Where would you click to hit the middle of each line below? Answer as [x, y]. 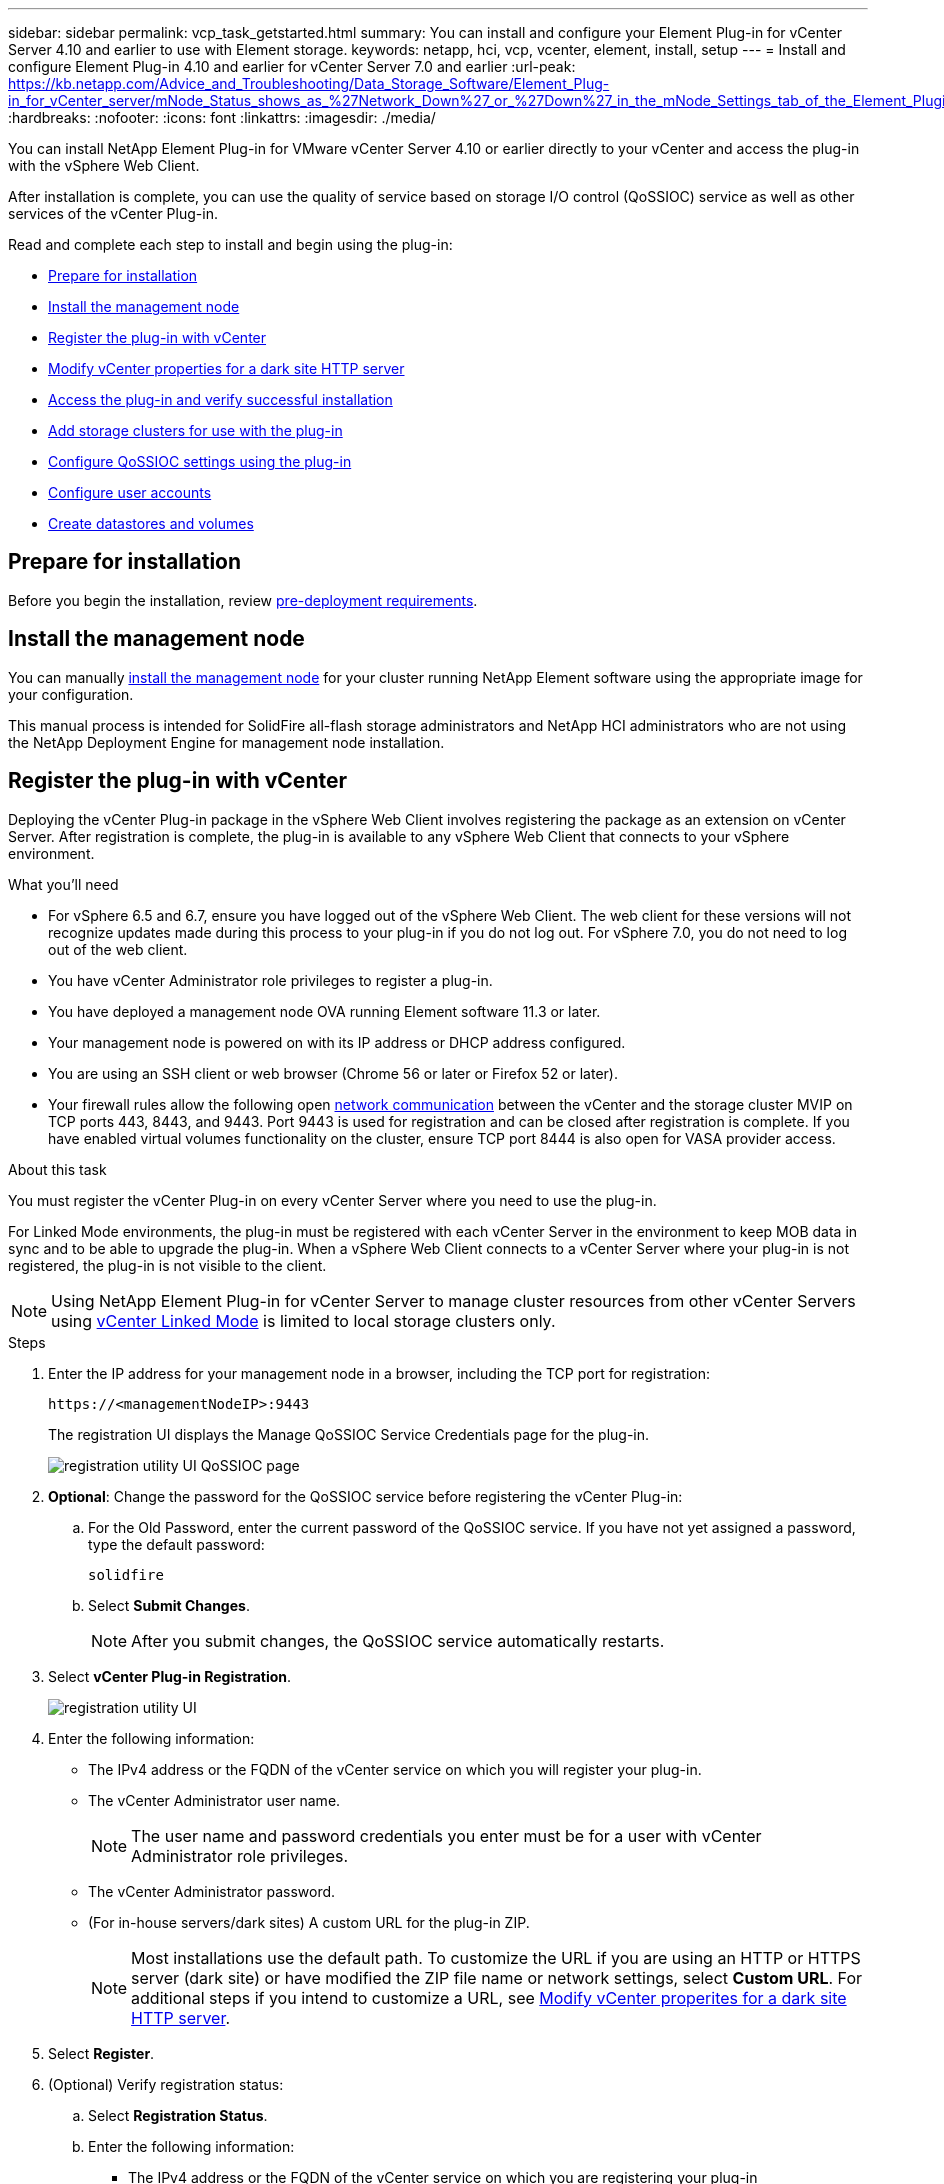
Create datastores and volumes [151, 523]
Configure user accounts [130, 492]
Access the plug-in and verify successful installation [220, 399]
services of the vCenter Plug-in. [113, 213]
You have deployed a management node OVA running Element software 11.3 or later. [324, 1011]
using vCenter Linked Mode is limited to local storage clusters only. [303, 1320]
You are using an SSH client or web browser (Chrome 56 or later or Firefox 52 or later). [333, 1073]
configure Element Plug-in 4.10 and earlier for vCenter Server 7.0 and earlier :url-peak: [292, 66]
